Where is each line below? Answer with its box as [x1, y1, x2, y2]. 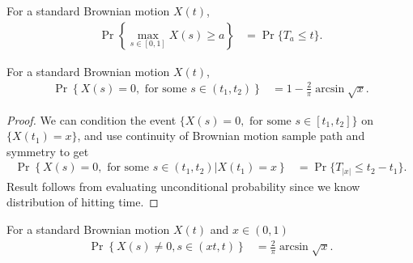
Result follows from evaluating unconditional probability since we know [6, 177, 360, 194]
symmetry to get [6, 142, 89, 159]
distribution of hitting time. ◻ [6, 193, 159, 210]
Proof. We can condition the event [6, 111, 177, 128]
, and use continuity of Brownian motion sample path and [77, 127, 365, 144]
